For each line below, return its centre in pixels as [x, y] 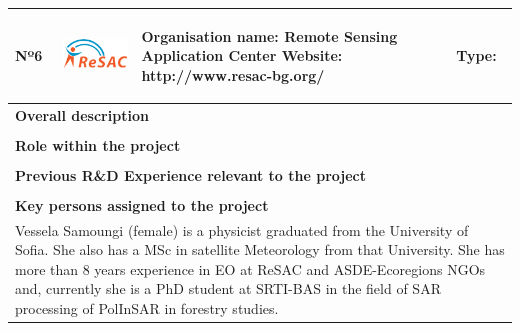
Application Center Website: [242, 55]
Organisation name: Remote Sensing [269, 35]
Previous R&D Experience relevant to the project [190, 174]
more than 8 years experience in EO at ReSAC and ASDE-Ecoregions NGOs [250, 268]
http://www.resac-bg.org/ [233, 74]
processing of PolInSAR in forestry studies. [147, 308]
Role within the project [98, 144]
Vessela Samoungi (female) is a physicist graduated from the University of [242, 229]
